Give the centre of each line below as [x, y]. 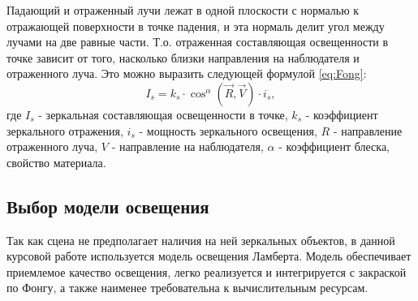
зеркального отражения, [65, 130]
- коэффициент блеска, [334, 146]
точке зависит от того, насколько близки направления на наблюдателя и [183, 57]
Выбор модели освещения [108, 206]
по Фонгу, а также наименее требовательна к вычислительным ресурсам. [187, 288]
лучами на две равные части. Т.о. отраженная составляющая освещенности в [198, 42]
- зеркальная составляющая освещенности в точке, [163, 114]
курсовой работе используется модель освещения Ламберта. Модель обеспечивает [209, 256]
